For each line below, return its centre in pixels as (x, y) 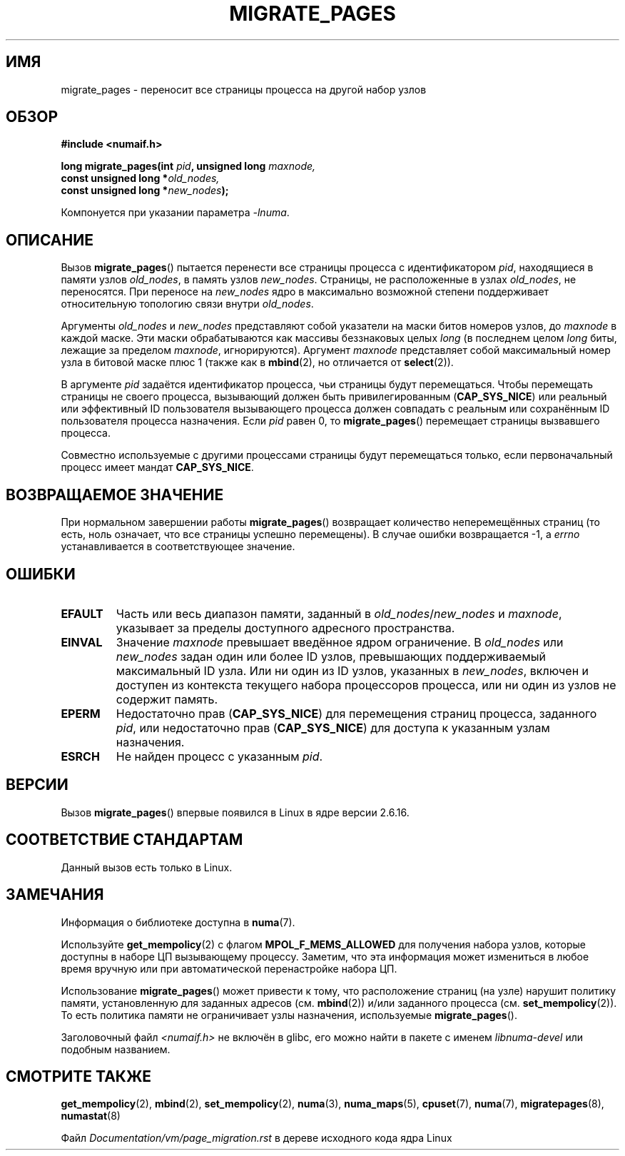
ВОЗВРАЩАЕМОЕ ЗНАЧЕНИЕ (115, 495)
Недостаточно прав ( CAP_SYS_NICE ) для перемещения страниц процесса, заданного (356, 713)
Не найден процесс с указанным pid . (219, 756)
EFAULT (82, 613)
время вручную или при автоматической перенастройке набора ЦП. (229, 968)
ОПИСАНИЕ (50, 240)
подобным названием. (116, 1049)
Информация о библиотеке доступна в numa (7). (178, 922)
